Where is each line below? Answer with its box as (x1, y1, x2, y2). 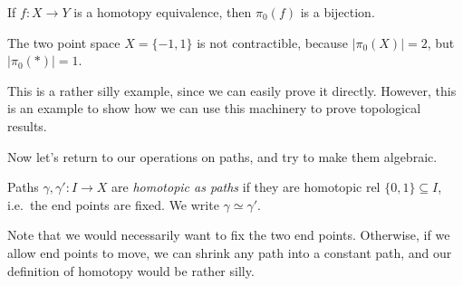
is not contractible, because (197, 33, 348, 52)
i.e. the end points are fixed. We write (7, 195, 219, 214)
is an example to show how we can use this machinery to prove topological (7, 99, 421, 118)
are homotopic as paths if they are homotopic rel (111, 177, 381, 196)
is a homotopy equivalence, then (73, 3, 252, 21)
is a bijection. (300, 3, 375, 21)
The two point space (7, 33, 121, 52)
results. (7, 116, 47, 135)
